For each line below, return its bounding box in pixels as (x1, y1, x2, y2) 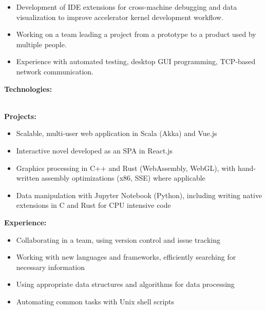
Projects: (4, 110, 36, 121)
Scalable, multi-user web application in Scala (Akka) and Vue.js (16, 128, 217, 139)
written (16, 172, 40, 183)
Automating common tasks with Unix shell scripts (16, 296, 175, 306)
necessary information (16, 261, 85, 272)
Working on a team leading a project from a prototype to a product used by (16, 29, 256, 40)
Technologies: (4, 83, 52, 94)
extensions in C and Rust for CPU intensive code (16, 200, 171, 210)
